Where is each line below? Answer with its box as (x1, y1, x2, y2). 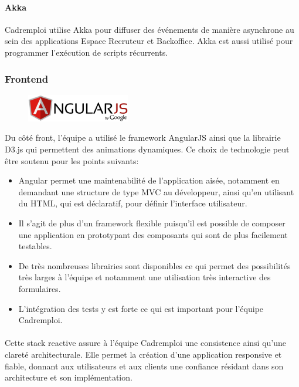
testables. (18, 240, 52, 252)
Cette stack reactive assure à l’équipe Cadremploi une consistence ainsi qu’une (5, 337, 287, 349)
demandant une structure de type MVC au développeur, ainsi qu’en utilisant (18, 185, 294, 198)
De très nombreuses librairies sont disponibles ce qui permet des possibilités (18, 259, 291, 271)
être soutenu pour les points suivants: (5, 154, 139, 167)
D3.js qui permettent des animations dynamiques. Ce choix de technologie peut (5, 143, 290, 155)
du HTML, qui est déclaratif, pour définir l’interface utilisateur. (18, 197, 247, 209)
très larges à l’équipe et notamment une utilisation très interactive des (18, 271, 271, 283)
